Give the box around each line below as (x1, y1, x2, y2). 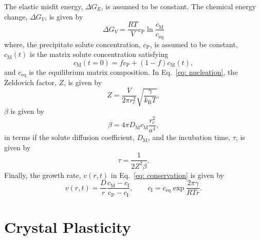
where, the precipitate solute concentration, (4, 38, 141, 49)
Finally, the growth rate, (4, 169, 81, 180)
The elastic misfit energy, (4, 1, 83, 11)
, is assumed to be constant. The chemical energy (101, 1, 256, 11)
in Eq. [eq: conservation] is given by (110, 169, 224, 180)
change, (4, 11, 28, 22)
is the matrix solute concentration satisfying (30, 49, 169, 59)
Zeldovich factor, (4, 77, 57, 88)
